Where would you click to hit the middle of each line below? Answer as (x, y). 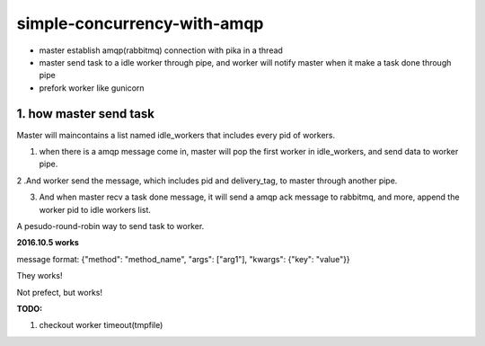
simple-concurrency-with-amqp (140, 23)
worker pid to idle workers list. (95, 209)
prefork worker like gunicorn (92, 88)
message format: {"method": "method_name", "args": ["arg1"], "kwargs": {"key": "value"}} (183, 259)
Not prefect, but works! (60, 292)
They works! (40, 276)
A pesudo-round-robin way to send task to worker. (110, 226)
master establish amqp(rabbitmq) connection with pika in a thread (161, 50)
